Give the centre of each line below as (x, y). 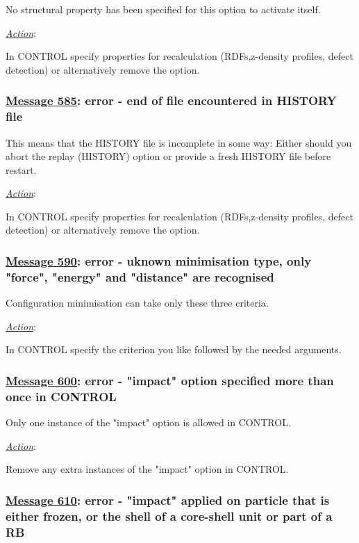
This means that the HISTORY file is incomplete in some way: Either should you (179, 142)
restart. (21, 169)
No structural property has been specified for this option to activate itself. (163, 9)
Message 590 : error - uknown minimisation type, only (159, 261)
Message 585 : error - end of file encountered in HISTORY (171, 100)
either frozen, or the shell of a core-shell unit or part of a (169, 516)
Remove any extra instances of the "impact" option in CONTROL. (147, 469)
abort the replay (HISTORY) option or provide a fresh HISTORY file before (168, 156)
